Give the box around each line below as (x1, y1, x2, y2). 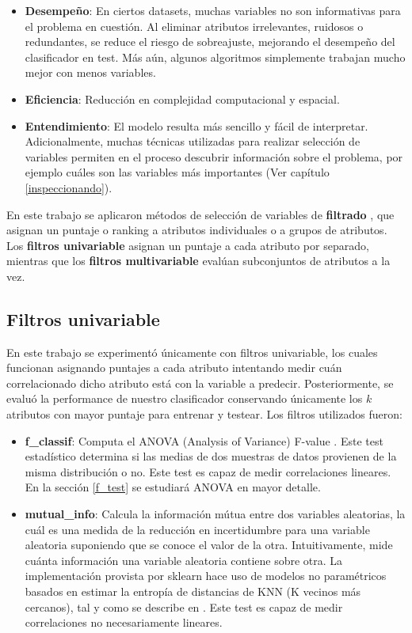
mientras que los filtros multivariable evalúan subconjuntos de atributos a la (6, 252, 391, 269)
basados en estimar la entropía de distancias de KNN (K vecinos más (25, 583, 361, 600)
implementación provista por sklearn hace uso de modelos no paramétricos (25, 567, 387, 584)
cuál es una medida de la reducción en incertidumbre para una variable (25, 521, 370, 537)
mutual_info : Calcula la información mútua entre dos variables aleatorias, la (25, 506, 406, 522)
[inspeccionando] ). (25, 179, 113, 195)
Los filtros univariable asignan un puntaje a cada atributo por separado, (6, 237, 369, 253)
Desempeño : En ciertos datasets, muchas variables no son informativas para (25, 2, 401, 18)
